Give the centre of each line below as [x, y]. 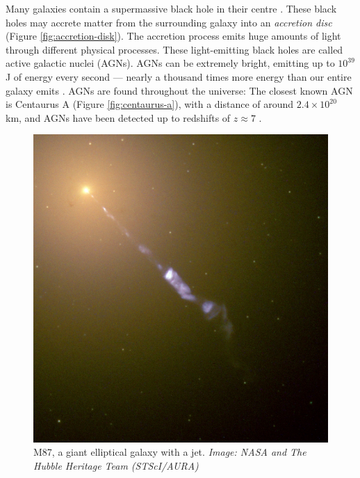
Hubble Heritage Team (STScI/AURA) [116, 466]
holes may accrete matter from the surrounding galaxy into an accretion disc [169, 22]
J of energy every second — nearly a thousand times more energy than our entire [179, 76]
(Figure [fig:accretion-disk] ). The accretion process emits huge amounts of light [173, 36]
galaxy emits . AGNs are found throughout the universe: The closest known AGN [179, 90]
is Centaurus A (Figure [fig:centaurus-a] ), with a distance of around [150, 104]
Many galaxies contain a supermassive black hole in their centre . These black [171, 8]
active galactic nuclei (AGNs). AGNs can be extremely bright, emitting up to [170, 63]
